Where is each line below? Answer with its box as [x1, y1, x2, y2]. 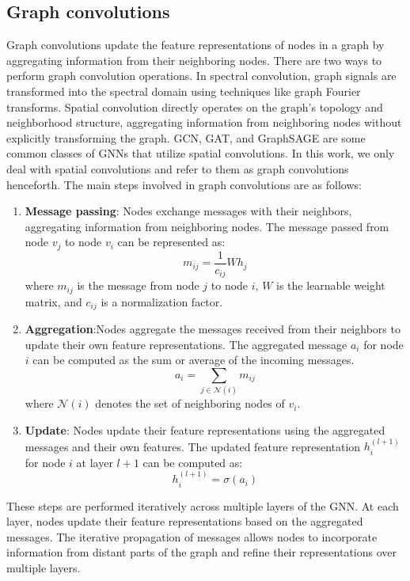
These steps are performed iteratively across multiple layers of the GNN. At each [6, 497, 399, 514]
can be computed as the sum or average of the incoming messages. [32, 351, 355, 368]
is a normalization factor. [101, 293, 223, 309]
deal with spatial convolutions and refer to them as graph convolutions [6, 160, 349, 177]
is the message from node [77, 277, 199, 294]
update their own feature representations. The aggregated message [25, 336, 347, 352]
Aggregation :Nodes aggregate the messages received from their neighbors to [25, 321, 401, 337]
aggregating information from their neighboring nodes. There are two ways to [6, 51, 382, 68]
